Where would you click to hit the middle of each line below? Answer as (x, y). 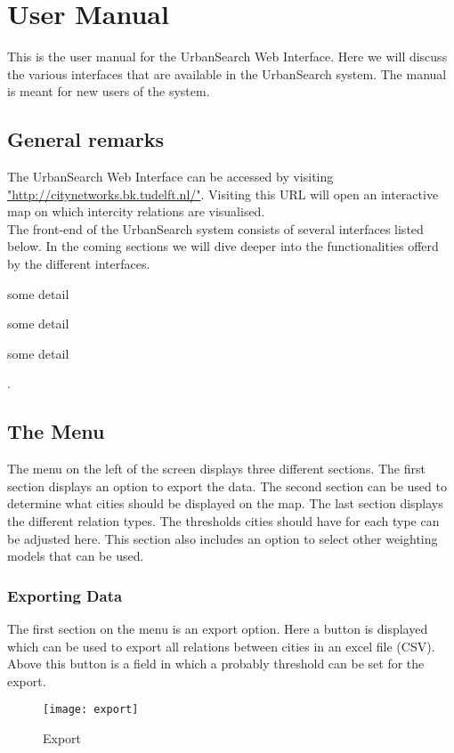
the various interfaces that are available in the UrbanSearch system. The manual (227, 73)
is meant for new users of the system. (109, 91)
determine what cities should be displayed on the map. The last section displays (225, 503)
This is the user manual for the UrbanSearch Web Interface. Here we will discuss (227, 57)
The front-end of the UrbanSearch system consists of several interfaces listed (215, 228)
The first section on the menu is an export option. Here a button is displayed (218, 629)
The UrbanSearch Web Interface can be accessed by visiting (170, 177)
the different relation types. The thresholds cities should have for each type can (223, 521)
